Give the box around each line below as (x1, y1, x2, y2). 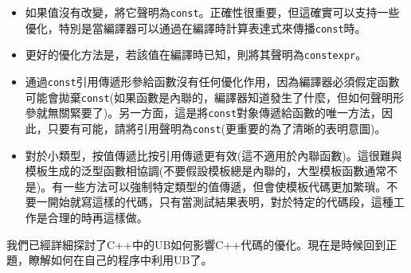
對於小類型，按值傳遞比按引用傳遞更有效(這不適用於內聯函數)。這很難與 (25, 146, 402, 163)
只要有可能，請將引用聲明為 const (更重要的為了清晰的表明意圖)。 (47, 119, 386, 136)
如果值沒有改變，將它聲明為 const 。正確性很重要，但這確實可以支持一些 (25, 4, 400, 20)
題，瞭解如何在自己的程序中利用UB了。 (6, 252, 213, 268)
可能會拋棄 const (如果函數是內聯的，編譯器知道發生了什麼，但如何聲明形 (25, 88, 405, 105)
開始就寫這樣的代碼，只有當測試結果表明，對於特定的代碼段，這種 (47, 193, 393, 210)
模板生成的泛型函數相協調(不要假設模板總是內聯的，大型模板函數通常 (25, 162, 387, 179)
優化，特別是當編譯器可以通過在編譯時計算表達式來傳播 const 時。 (25, 19, 366, 36)
